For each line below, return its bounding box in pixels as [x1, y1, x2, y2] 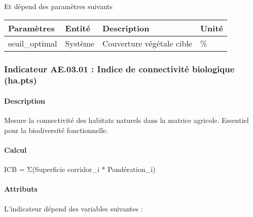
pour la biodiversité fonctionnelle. [4, 124, 109, 135]
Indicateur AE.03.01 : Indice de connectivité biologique [4, 62, 235, 75]
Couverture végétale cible [102, 37, 192, 49]
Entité [65, 22, 91, 34]
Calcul [4, 144, 27, 155]
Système [65, 37, 94, 49]
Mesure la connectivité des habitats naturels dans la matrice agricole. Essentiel [4, 115, 249, 125]
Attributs [4, 184, 38, 194]
